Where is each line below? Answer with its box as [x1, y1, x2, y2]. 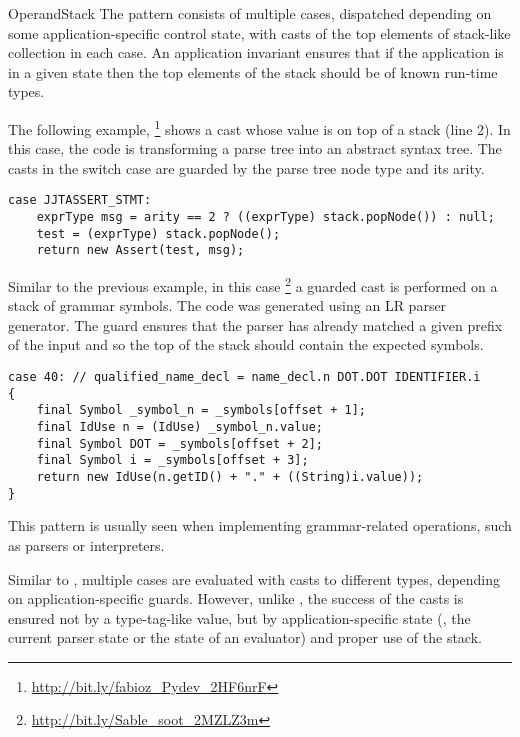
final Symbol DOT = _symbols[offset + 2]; [36, 436, 323, 451]
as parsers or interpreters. [8, 534, 165, 555]
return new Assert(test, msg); [36, 243, 245, 258]
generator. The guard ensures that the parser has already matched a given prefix [8, 314, 503, 335]
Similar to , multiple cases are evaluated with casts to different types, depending [8, 568, 501, 589]
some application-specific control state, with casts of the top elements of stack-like [8, 22, 511, 43]
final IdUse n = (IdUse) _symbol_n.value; [36, 420, 323, 435]
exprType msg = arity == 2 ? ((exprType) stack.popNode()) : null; [36, 210, 495, 225]
